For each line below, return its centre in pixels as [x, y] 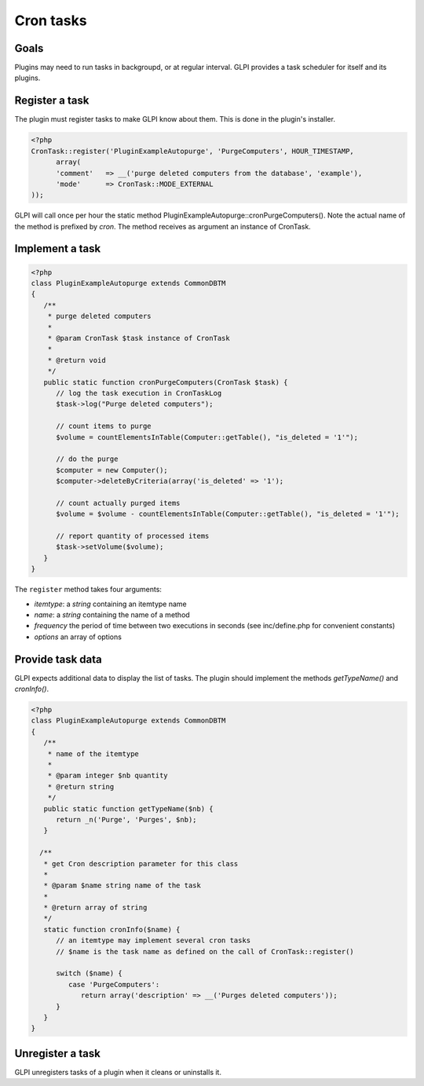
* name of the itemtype [93, 753]
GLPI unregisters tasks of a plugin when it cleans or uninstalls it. [118, 1072]
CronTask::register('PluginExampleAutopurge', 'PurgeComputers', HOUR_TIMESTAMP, [193, 151]
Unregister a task [58, 1053]
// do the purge [87, 459]
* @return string [81, 786]
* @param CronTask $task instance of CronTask [139, 338]
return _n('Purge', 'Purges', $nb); [126, 819]
